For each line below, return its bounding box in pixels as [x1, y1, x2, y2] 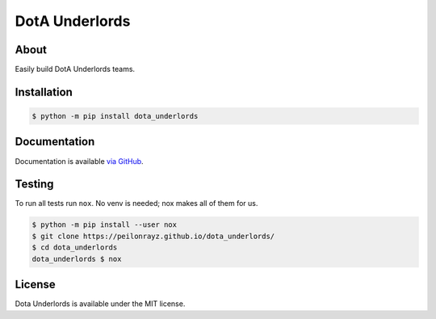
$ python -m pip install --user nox [31, 220, 178, 229]
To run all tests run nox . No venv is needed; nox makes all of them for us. [15, 199, 258, 208]
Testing [15, 178, 54, 191]
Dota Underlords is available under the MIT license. [15, 299, 186, 309]
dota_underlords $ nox [31, 254, 122, 263]
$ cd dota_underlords [31, 243, 118, 252]
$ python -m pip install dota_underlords [31, 111, 199, 121]
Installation [15, 85, 73, 99]
